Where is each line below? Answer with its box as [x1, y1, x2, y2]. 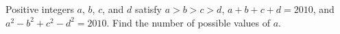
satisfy [134, 2, 162, 16]
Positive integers [5, 2, 74, 16]
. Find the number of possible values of [106, 15, 271, 29]
